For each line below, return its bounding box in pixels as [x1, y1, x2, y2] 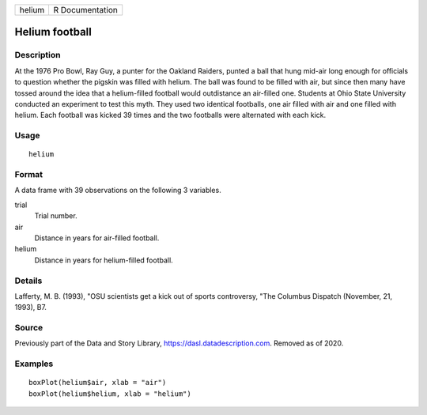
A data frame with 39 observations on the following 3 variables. [14, 186, 221, 195]
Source [14, 323, 43, 334]
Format [14, 169, 43, 180]
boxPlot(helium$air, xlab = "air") [28, 378, 167, 387]
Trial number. [34, 211, 78, 221]
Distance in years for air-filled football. [34, 233, 160, 243]
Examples [14, 358, 54, 369]
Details [14, 275, 43, 286]
